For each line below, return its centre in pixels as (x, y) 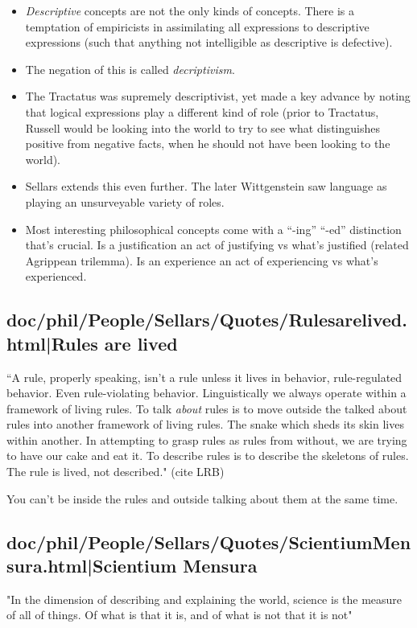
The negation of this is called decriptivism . (130, 69)
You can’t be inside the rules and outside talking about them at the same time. (202, 498)
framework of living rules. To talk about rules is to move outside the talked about (207, 408)
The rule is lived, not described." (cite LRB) (116, 472)
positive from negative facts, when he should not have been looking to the (208, 144)
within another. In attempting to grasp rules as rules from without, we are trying (207, 439)
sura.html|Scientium (92, 566)
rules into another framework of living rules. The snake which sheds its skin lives (205, 424)
